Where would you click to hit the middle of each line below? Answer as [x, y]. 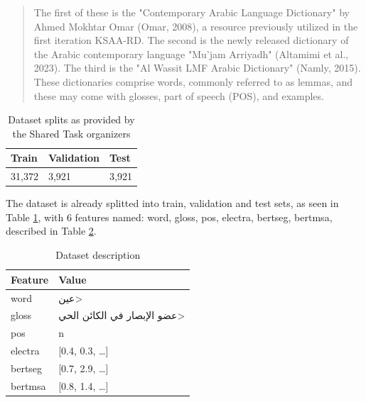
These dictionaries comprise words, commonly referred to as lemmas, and [193, 81]
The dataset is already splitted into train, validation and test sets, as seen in [172, 203]
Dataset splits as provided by [71, 119]
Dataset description [98, 255]
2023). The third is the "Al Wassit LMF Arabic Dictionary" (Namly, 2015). [197, 68]
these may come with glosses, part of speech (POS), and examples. [179, 95]
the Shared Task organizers [71, 133]
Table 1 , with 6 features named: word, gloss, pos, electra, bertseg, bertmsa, [169, 217]
